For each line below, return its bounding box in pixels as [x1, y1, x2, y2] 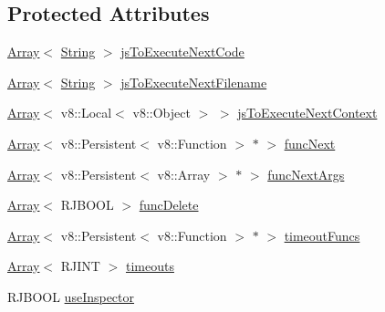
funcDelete [139, 195, 199, 214]
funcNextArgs [267, 164, 345, 183]
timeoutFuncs [284, 225, 360, 244]
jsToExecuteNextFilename [120, 72, 267, 91]
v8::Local [60, 103, 112, 122]
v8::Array [157, 164, 211, 183]
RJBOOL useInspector [7, 286, 135, 306]
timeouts [125, 256, 174, 276]
